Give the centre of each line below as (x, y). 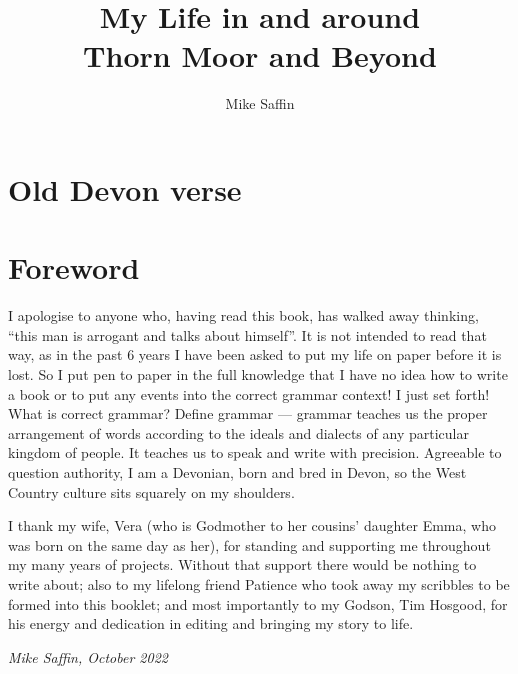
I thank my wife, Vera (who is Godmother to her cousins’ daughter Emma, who (252, 525)
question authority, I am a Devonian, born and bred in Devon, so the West (237, 471)
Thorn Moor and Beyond (260, 55)
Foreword (74, 267)
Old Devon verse (125, 188)
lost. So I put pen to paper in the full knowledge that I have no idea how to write (258, 374)
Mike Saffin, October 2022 (88, 656)
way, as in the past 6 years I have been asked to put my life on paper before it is (255, 354)
